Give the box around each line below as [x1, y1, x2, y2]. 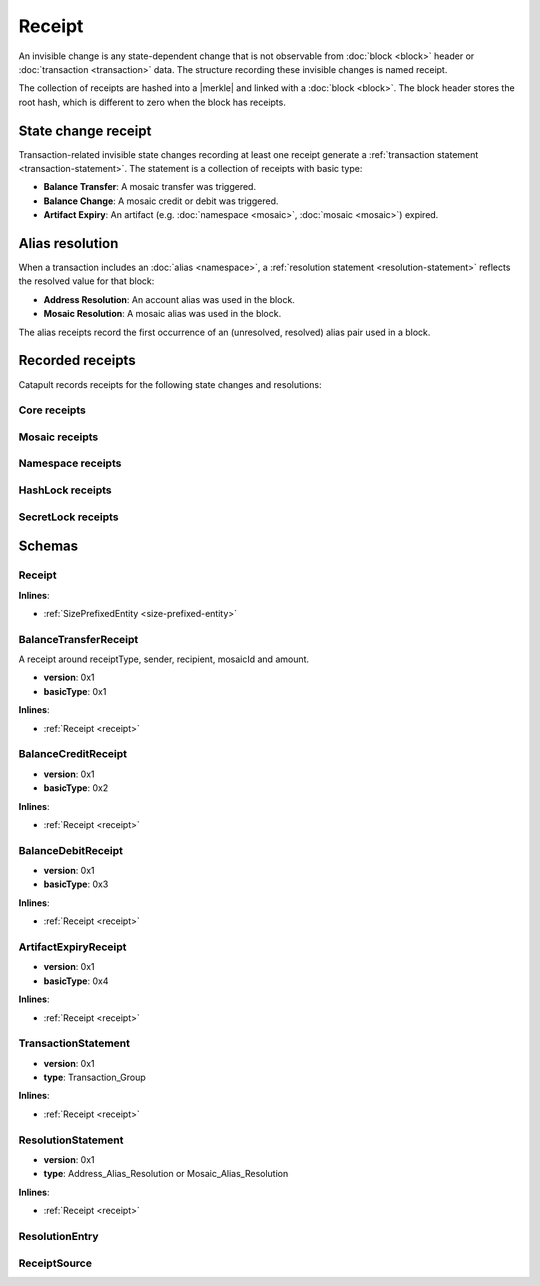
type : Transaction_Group [43, 1071, 147, 1084]
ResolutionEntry [18, 1229, 99, 1243]
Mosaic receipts [18, 430, 99, 444]
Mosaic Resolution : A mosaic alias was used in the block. [43, 308, 282, 320]
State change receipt [18, 122, 152, 139]
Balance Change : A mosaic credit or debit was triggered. [43, 195, 279, 207]
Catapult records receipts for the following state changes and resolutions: [18, 378, 322, 390]
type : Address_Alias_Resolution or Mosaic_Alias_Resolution [43, 1168, 289, 1180]
